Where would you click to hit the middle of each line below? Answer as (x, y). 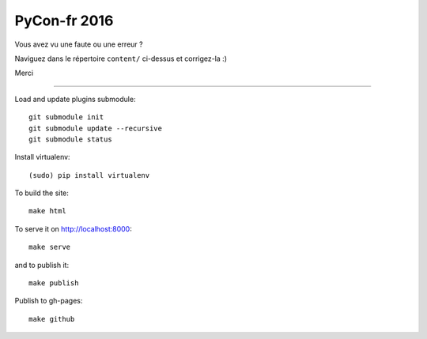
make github (52, 319)
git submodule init (66, 117)
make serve (50, 247)
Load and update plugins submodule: (75, 99)
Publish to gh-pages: (49, 301)
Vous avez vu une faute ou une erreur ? (79, 44)
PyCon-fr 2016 (64, 21)
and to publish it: (42, 265)
